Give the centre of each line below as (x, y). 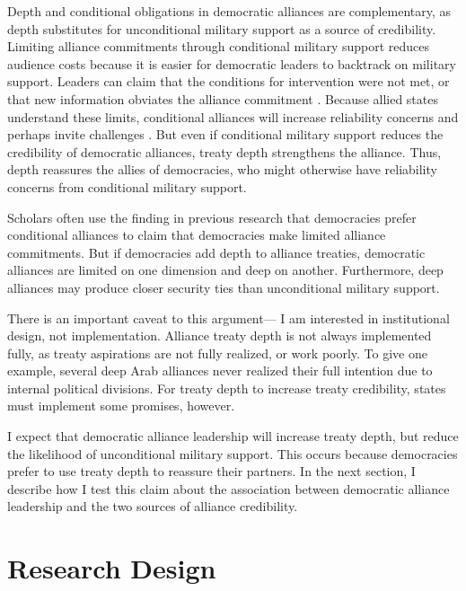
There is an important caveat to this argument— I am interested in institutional (229, 318)
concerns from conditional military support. (127, 186)
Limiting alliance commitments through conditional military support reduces (219, 46)
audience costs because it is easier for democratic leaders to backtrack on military (232, 63)
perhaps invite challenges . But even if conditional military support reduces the (225, 134)
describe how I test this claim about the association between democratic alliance (229, 488)
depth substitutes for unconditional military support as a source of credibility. (222, 28)
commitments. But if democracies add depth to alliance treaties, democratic (216, 252)
